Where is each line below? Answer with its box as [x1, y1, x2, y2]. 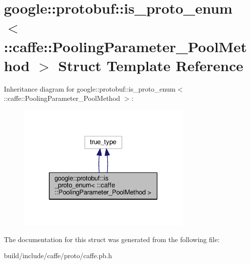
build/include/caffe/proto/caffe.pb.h [4, 250, 112, 261]
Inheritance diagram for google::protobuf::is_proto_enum [4, 83, 176, 94]
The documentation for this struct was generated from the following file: [4, 234, 220, 244]
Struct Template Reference [58, 55, 243, 75]
